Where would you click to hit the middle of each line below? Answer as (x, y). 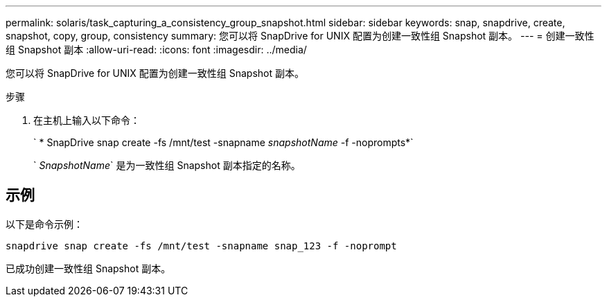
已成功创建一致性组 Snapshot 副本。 (88, 268)
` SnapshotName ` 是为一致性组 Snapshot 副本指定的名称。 (167, 165)
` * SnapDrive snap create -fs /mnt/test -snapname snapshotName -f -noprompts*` (223, 142)
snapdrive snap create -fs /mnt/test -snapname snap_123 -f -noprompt (201, 246)
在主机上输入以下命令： (87, 120)
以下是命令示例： (44, 224)
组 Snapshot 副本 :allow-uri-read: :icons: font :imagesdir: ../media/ (156, 50)
